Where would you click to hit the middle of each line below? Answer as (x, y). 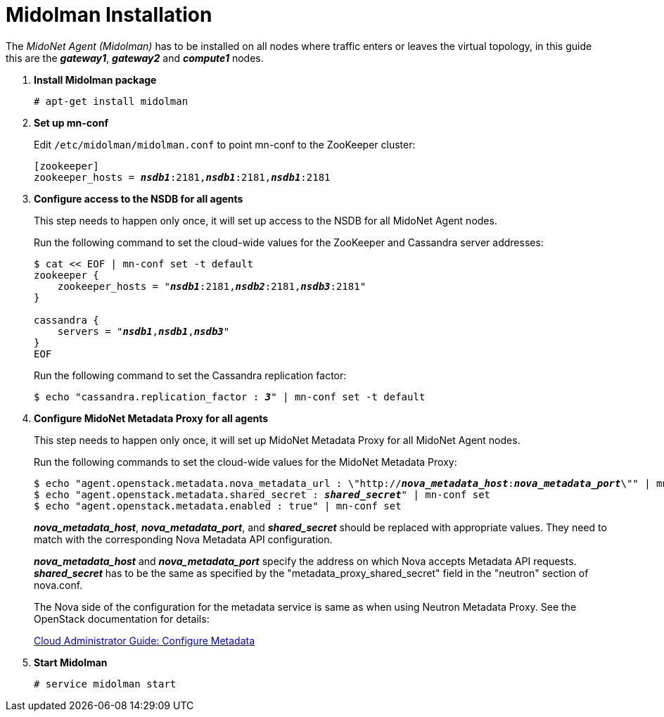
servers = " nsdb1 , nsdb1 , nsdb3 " (143, 331)
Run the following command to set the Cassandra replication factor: (190, 375)
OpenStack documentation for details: (122, 618)
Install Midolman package (95, 80)
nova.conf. (58, 585)
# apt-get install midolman (111, 101)
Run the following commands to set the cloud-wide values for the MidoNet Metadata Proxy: (245, 462)
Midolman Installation (109, 15)
